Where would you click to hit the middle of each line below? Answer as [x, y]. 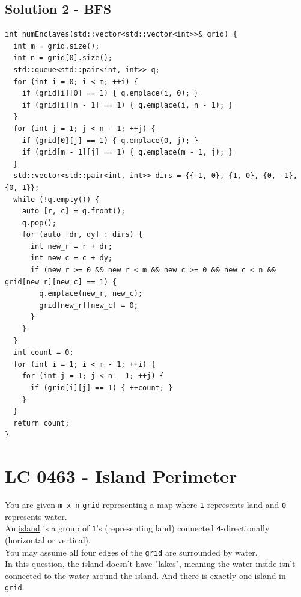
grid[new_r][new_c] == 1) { [61, 282]
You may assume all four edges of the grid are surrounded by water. [131, 552]
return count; [41, 423]
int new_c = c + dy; [71, 258]
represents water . [36, 516]
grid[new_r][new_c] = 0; [89, 305]
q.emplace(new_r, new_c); [91, 294]
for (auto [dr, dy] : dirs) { [82, 235]
